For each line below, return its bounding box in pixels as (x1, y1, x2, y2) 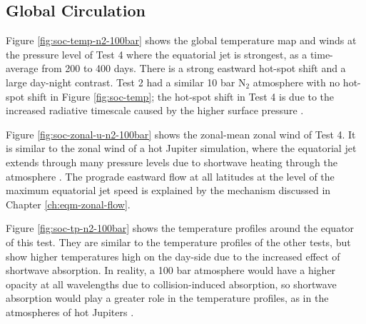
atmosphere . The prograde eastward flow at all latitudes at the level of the (6, 168, 335, 183)
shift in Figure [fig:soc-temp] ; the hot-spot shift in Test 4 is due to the (27, 88, 335, 103)
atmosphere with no (253, 74, 340, 89)
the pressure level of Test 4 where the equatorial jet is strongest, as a (6, 46, 307, 61)
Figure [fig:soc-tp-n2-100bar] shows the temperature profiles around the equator (6, 221, 355, 236)
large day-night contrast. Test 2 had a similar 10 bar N (6, 74, 246, 89)
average (6, 61, 39, 76)
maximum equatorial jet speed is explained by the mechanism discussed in (6, 183, 331, 198)
